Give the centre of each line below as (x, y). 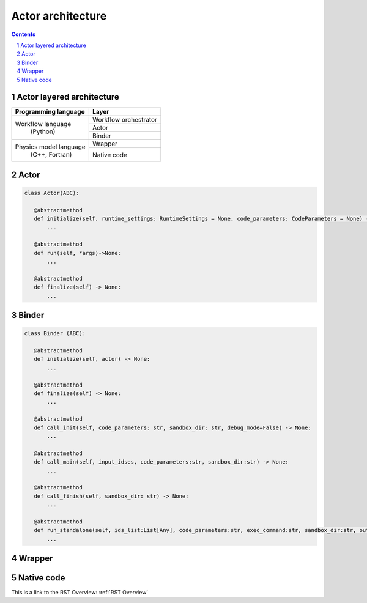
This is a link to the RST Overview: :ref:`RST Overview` (80, 593)
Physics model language (50, 147)
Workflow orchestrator (124, 120)
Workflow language (43, 124)
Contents (24, 34)
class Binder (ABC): (55, 334)
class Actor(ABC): (52, 193)
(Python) (43, 131)
